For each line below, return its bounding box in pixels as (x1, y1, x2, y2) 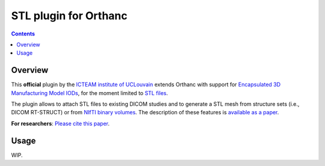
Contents (11, 30, 36, 37)
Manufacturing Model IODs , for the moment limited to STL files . (11, 89, 169, 96)
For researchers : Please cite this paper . (11, 120, 110, 127)
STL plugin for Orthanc (11, 9, 128, 22)
